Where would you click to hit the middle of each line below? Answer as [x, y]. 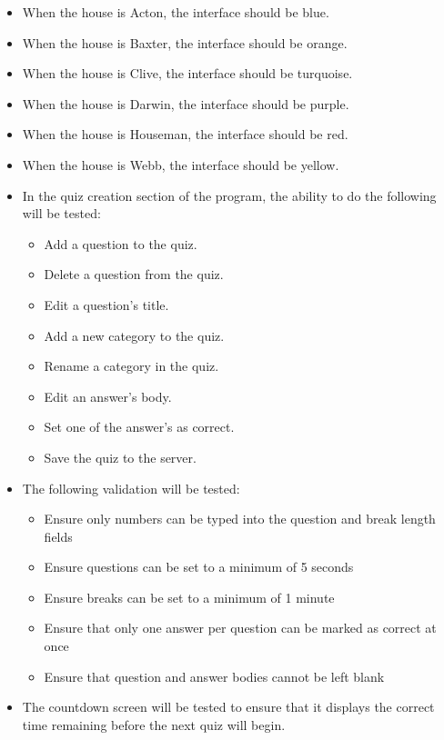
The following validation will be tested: [131, 488]
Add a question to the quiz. [121, 243]
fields [58, 536]
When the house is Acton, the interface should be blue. [176, 12]
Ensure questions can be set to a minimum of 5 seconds [199, 567]
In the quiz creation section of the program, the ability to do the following [229, 195]
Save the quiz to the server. [120, 457]
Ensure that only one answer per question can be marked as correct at [240, 628]
